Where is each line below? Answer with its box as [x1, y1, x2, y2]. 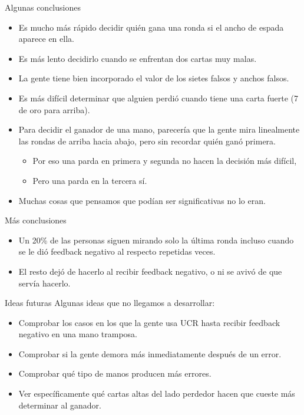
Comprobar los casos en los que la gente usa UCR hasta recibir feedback [18, 316, 280, 328]
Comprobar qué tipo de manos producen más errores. [18, 367, 212, 380]
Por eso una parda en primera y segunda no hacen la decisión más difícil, [32, 154, 297, 167]
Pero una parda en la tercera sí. [32, 174, 147, 186]
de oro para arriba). [18, 103, 90, 116]
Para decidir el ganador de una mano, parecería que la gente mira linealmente [18, 123, 300, 136]
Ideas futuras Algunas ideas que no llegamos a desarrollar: [5, 297, 215, 309]
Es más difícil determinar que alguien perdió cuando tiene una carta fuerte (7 [18, 91, 299, 104]
